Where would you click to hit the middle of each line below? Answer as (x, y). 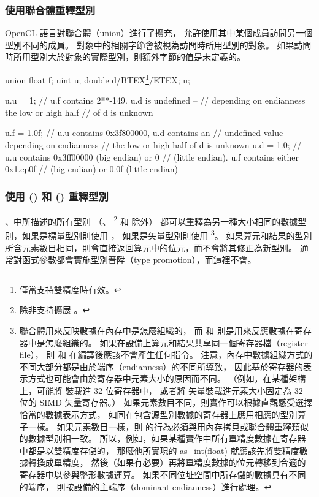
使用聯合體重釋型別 (50, 9)
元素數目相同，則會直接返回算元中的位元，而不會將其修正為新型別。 (159, 247)
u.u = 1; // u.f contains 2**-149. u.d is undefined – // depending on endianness (155, 100)
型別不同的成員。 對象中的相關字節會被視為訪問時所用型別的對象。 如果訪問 (158, 44)
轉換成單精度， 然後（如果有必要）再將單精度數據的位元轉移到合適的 (167, 462)
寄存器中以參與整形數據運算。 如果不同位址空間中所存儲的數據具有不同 (163, 475)
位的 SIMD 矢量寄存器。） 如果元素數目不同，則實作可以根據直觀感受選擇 (166, 402)
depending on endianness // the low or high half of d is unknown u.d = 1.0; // (153, 145)
